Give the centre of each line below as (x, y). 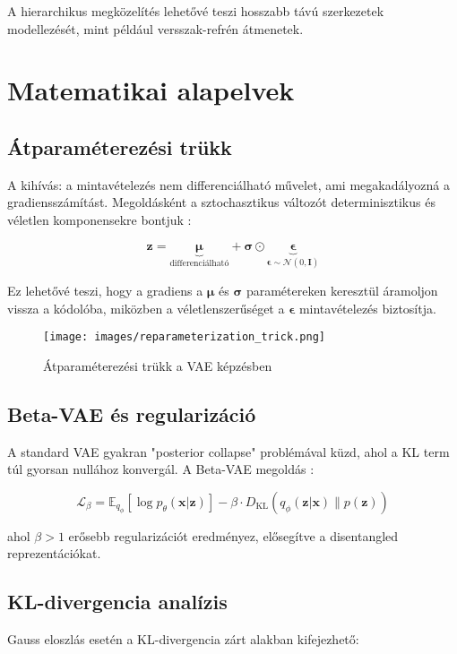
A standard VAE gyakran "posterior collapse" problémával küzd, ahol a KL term (228, 451)
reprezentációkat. (54, 553)
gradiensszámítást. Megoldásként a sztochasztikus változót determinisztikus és (221, 202)
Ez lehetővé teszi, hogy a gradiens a (105, 290)
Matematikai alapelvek (151, 90)
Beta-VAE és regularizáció (132, 413)
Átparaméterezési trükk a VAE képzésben (158, 365)
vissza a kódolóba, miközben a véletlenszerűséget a (146, 308)
